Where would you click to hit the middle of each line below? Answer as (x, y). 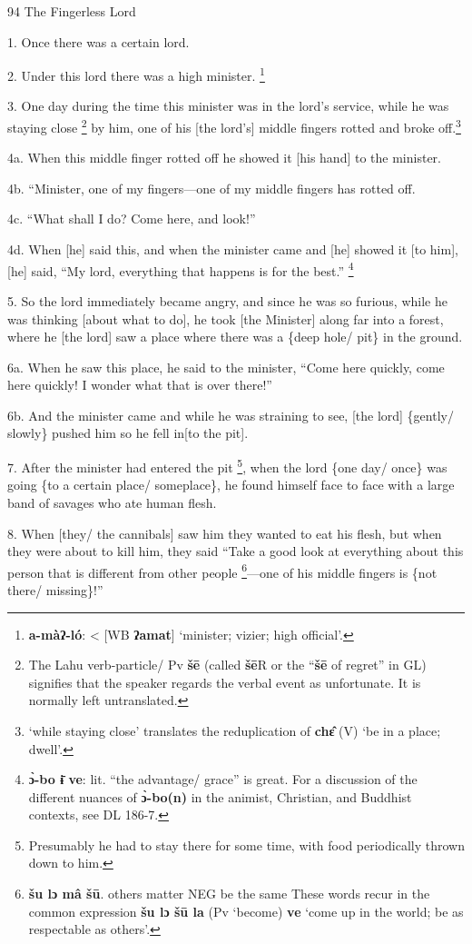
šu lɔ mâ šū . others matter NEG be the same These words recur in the (229, 894)
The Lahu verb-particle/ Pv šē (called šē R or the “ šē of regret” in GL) (227, 665)
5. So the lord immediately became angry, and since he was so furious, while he (227, 300)
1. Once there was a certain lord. (98, 41)
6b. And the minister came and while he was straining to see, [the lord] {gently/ (231, 415)
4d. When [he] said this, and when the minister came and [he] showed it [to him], (233, 249)
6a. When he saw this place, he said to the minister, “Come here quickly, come (226, 367)
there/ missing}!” (55, 589)
